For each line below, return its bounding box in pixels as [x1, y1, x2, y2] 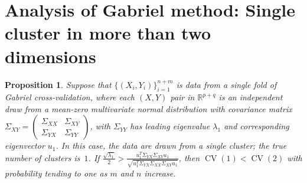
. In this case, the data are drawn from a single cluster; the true [55, 139, 287, 152]
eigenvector [5, 139, 45, 152]
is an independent [218, 91, 283, 103]
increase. [144, 166, 176, 179]
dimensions [5, 44, 96, 68]
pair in [170, 91, 195, 103]
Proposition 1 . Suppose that [5, 78, 112, 90]
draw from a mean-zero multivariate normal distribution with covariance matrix [5, 102, 292, 115]
